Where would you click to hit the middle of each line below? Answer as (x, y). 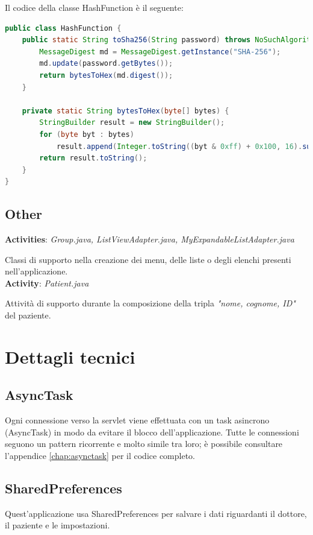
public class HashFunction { (63, 28)
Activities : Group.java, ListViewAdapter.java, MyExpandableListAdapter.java (150, 239)
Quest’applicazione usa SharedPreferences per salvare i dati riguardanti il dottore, (156, 513)
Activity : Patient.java (47, 283)
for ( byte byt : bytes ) (87, 134)
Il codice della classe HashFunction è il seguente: (94, 7)
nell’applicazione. (36, 271)
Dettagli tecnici (70, 356)
